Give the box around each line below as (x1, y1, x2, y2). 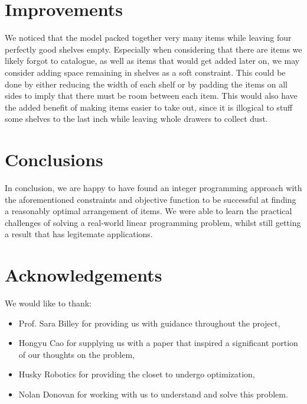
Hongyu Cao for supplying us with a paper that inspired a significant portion (18, 337, 298, 349)
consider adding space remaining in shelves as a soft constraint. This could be (5, 66, 286, 78)
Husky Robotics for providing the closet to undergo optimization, (18, 368, 255, 380)
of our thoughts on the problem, (18, 348, 135, 360)
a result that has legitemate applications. (5, 228, 153, 240)
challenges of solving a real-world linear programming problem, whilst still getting (5, 216, 301, 228)
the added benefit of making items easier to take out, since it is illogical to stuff (5, 101, 293, 113)
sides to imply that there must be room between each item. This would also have (5, 89, 298, 102)
